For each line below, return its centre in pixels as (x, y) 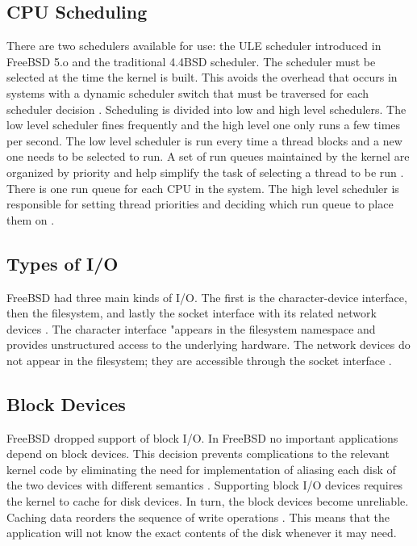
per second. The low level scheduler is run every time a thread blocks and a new (204, 140)
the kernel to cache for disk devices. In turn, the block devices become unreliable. (208, 501)
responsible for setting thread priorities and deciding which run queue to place (200, 204)
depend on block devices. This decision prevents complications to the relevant (198, 454)
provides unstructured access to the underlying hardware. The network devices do (208, 344)
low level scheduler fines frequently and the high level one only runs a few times (204, 125)
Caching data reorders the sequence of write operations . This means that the (198, 517)
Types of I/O (63, 263)
